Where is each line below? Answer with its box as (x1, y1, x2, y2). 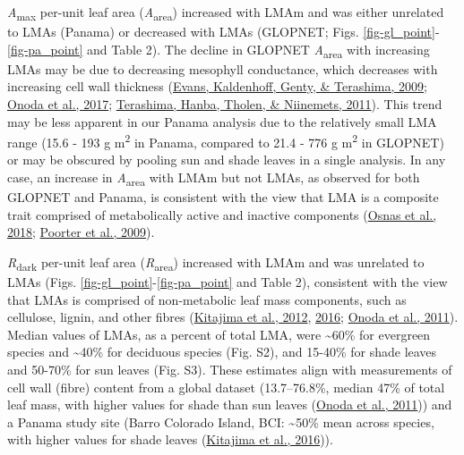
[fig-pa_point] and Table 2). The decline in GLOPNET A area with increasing (7, 39, 430, 61)
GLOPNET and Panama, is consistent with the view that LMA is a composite (7, 188, 439, 206)
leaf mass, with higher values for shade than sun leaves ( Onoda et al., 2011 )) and (7, 395, 452, 414)
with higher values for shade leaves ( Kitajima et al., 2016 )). (7, 430, 333, 449)
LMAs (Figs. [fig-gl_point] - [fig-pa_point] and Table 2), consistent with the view (7, 273, 448, 291)
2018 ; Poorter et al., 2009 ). (7, 223, 155, 241)
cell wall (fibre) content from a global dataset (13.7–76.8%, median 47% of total (7, 377, 445, 396)
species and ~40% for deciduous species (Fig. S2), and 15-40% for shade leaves (7, 342, 437, 361)
